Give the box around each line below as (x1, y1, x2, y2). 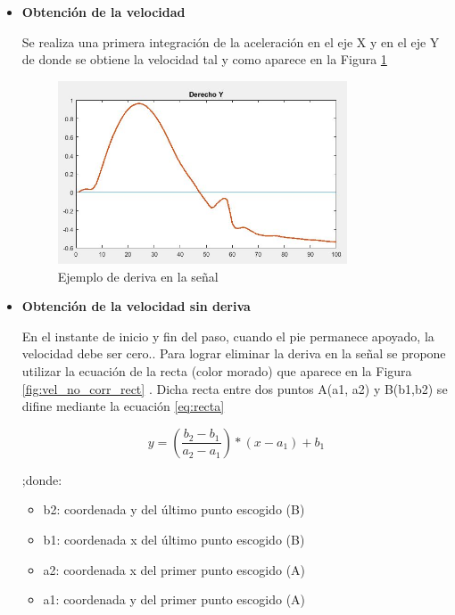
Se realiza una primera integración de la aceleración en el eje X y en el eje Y (21, 32, 440, 51)
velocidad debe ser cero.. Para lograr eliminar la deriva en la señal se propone (21, 344, 446, 363)
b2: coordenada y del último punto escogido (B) (43, 500, 305, 519)
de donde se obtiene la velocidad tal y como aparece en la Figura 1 (21, 50, 387, 69)
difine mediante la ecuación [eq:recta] (21, 397, 225, 415)
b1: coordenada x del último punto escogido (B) (43, 529, 305, 548)
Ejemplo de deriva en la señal (57, 266, 219, 285)
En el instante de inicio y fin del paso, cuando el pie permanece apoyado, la (21, 326, 434, 345)
